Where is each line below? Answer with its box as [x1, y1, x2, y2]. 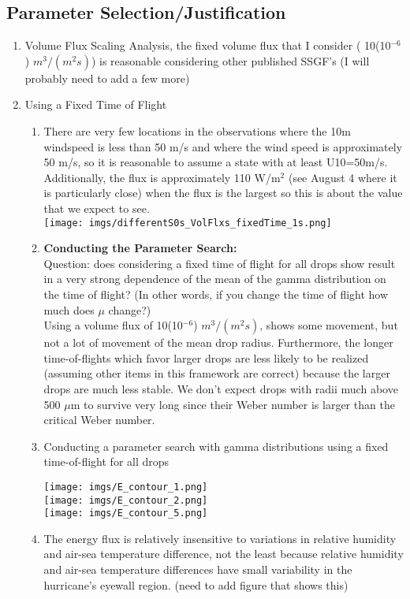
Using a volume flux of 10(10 [43, 317, 183, 333]
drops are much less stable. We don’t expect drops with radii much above [43, 380, 398, 396]
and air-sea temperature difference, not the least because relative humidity [43, 545, 404, 562]
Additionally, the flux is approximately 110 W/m [43, 169, 281, 185]
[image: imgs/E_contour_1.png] [43, 481, 208, 493]
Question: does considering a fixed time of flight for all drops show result [43, 255, 396, 271]
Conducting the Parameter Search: [43, 240, 237, 256]
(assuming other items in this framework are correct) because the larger [43, 365, 390, 381]
